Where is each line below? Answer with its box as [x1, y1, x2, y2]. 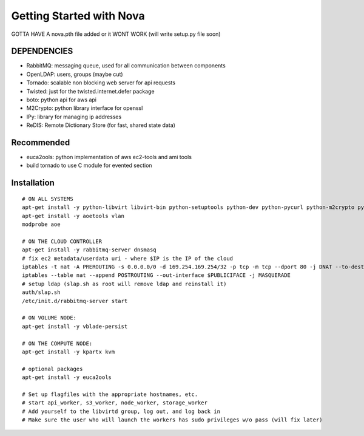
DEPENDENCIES [11, 46, 73, 56]
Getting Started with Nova [11, 9, 145, 22]
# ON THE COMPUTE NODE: [22, 340, 93, 347]
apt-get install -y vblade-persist [22, 322, 128, 330]
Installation [11, 178, 55, 188]
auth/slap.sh [22, 289, 61, 296]
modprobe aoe [22, 221, 61, 228]
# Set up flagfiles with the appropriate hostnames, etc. [22, 390, 198, 398]
